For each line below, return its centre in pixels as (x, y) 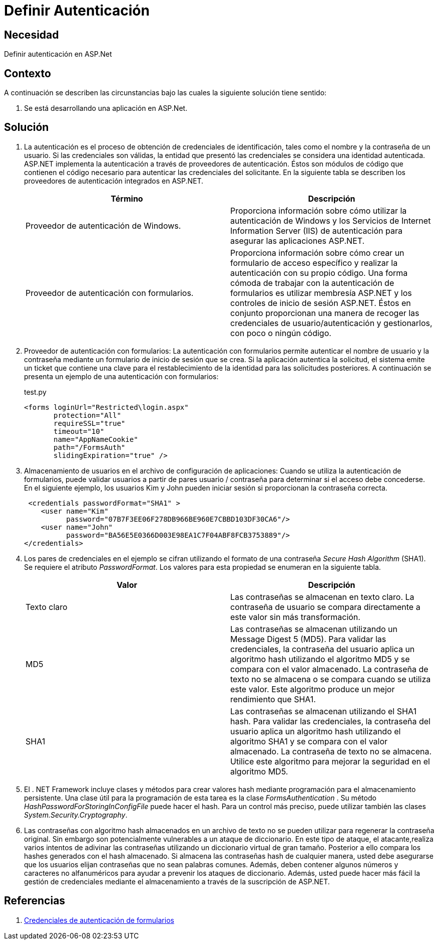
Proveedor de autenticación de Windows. (103, 225)
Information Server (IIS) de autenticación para (316, 230)
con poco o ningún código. (281, 333)
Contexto (28, 73)
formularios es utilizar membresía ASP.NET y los (321, 293)
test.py (35, 392)
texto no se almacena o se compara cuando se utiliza (331, 679)
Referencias (35, 901)
